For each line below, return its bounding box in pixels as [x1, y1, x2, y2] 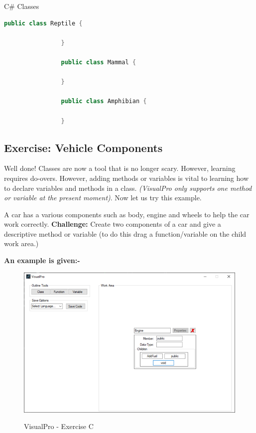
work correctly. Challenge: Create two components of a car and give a [4, 219, 221, 229]
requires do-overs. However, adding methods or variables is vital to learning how [4, 172, 249, 183]
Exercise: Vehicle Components [4, 140, 163, 155]
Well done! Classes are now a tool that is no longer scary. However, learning [4, 163, 236, 173]
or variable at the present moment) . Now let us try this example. [4, 192, 202, 203]
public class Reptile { [4, 19, 83, 27]
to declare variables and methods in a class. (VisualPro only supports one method [4, 182, 252, 193]
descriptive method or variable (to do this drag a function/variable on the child [4, 228, 247, 239]
